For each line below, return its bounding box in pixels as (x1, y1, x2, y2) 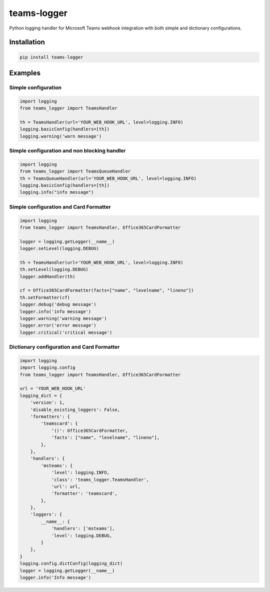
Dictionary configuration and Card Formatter (9, 343, 120, 350)
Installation (9, 38, 45, 46)
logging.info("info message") (19, 189, 94, 195)
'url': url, (51, 483, 81, 489)
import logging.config (19, 365, 75, 370)
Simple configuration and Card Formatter (9, 203, 111, 210)
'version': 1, (30, 400, 65, 405)
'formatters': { (30, 414, 70, 419)
